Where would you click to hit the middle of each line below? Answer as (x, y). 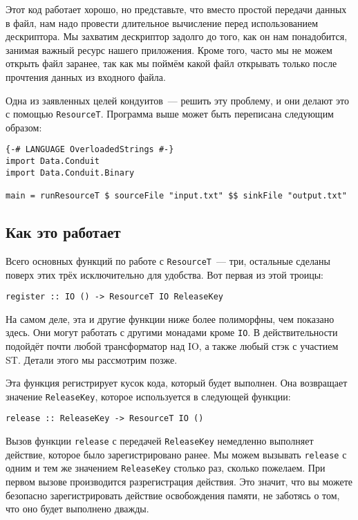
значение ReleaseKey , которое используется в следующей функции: (148, 396)
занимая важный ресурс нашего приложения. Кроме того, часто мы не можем (169, 49)
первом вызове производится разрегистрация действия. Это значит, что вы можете (179, 482)
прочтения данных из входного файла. (86, 76)
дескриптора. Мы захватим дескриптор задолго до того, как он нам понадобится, (177, 36)
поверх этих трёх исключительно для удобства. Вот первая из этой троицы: (164, 274)
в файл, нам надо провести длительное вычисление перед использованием (162, 22)
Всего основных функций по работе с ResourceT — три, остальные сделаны (168, 260)
